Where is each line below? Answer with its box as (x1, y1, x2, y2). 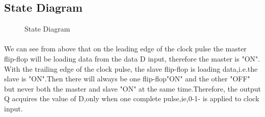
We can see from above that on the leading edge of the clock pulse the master (4, 43, 247, 54)
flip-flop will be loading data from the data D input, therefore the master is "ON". (4, 53, 260, 64)
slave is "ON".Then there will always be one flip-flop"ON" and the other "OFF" (4, 73, 250, 84)
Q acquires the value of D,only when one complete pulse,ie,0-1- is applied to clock (4, 93, 259, 104)
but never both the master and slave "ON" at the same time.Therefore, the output (4, 83, 261, 94)
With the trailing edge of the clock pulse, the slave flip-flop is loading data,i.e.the (4, 63, 258, 74)
